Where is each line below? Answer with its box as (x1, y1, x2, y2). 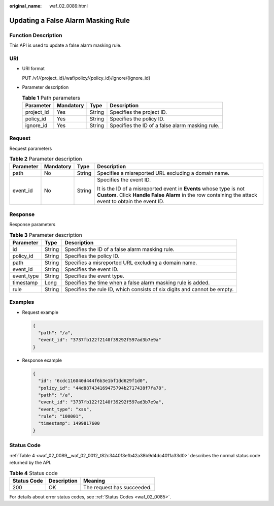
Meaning (83, 477, 105, 484)
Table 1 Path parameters (22, 94, 81, 101)
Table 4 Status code (9, 469, 58, 477)
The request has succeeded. (83, 484, 152, 491)
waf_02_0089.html (49, 3, 88, 9)
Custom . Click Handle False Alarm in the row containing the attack (97, 192, 257, 199)
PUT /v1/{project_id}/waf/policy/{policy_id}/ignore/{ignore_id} (22, 75, 151, 81)
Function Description (9, 31, 63, 39)
